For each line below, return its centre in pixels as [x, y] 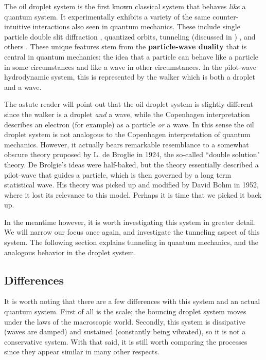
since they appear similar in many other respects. [82, 352]
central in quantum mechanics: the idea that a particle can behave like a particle [131, 56]
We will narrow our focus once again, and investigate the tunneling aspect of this [132, 232]
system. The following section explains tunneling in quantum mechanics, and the [131, 242]
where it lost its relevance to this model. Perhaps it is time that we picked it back [133, 194]
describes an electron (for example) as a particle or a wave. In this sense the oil [129, 124]
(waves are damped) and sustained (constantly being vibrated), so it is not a [125, 331]
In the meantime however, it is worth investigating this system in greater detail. [130, 222]
